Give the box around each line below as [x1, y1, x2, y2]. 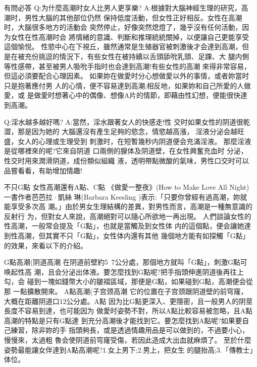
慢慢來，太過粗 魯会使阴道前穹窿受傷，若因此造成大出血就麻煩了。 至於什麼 [4, 335, 252, 345]
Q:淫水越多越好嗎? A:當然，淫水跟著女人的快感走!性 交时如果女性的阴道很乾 [4, 116, 250, 127]
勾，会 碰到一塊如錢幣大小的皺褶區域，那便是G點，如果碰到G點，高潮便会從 [4, 276, 253, 287]
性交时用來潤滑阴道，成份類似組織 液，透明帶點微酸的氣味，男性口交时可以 [4, 155, 249, 165]
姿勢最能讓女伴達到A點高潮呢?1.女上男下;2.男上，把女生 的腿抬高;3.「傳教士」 [4, 344, 254, 355]
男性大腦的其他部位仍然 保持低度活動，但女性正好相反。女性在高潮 [24, 12, 242, 22]
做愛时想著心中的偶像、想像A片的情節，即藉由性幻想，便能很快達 [34, 90, 248, 100]
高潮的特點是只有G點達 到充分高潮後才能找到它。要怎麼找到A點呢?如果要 [4, 315, 242, 325]
